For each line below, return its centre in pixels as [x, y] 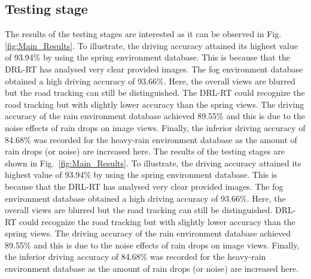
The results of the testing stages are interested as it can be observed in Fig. [143, 34]
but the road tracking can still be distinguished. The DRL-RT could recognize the [155, 93]
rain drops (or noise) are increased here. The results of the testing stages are [145, 151]
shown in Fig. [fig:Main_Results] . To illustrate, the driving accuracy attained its [153, 163]
